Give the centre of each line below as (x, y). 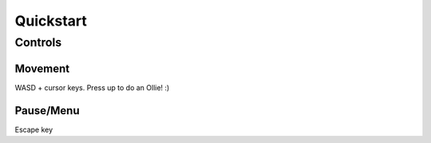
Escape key (34, 129)
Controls (38, 42)
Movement (42, 68)
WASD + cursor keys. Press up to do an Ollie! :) (92, 87)
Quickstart (51, 21)
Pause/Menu (47, 111)
